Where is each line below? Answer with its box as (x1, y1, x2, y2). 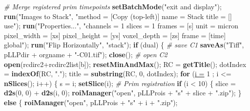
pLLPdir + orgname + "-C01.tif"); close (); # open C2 (4, 49, 167, 59)
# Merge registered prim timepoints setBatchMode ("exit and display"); (4, 1, 222, 11)
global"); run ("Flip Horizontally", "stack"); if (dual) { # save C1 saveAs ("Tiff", (4, 40, 244, 50)
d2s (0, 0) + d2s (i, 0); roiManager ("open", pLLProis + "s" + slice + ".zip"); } (4, 88, 242, 98)
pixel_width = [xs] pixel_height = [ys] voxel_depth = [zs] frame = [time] (4, 30, 226, 40)
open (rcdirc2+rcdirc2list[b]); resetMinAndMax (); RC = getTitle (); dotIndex (4, 59, 247, 69)
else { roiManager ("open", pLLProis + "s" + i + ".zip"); (4, 97, 178, 107)
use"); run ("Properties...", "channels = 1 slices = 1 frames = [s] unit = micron (4, 21, 238, 31)
